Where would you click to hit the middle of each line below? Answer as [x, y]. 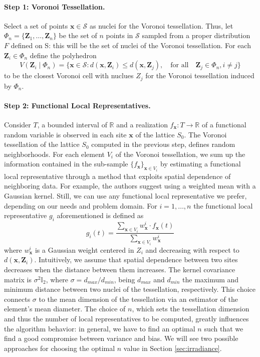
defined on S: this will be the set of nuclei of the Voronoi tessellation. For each [131, 45]
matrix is [18, 279]
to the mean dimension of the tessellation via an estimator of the [138, 299]
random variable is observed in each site [65, 134]
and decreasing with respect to [192, 249]
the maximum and [211, 279]
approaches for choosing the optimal [60, 348]
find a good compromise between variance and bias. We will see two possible [121, 338]
